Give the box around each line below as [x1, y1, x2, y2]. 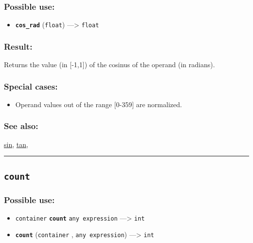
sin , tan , [4, 139, 28, 149]
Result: [4, 40, 33, 52]
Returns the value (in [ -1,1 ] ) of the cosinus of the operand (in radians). [4, 59, 215, 70]
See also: [4, 120, 38, 132]
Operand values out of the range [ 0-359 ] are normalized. [15, 99, 182, 109]
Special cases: [4, 80, 58, 92]
